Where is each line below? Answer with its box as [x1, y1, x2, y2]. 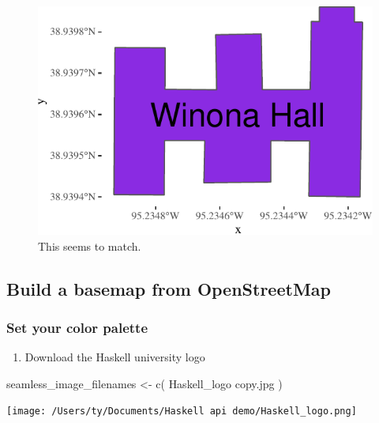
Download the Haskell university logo [24, 349, 205, 365]
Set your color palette [6, 317, 148, 337]
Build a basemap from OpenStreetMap [6, 276, 331, 300]
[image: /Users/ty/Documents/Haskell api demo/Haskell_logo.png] [6, 406, 357, 417]
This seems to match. [38, 237, 141, 254]
